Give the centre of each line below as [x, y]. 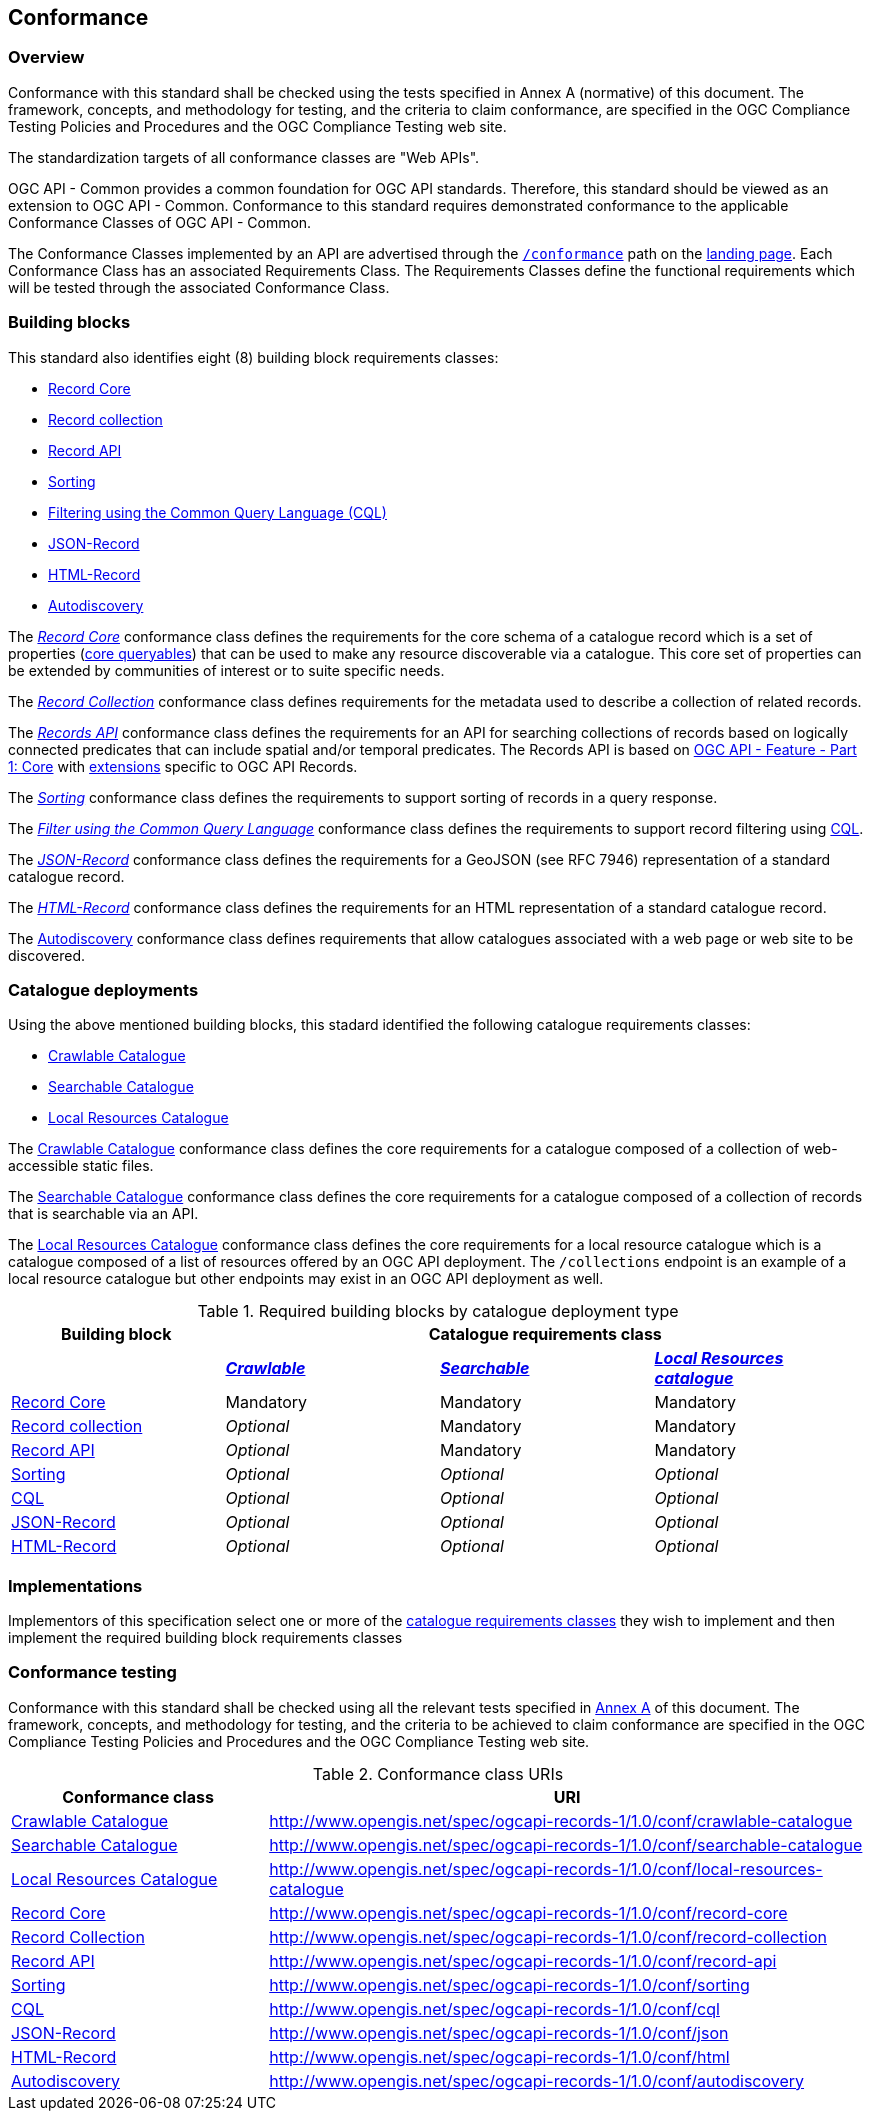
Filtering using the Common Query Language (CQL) [217, 512]
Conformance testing [92, 1672]
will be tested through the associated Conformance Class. [199, 287]
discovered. [47, 955]
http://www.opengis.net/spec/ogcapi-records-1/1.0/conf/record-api [523, 1960]
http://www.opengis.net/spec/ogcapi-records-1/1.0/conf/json [499, 2032]
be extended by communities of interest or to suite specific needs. [226, 670]
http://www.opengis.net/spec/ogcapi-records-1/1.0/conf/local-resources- [546, 1868]
